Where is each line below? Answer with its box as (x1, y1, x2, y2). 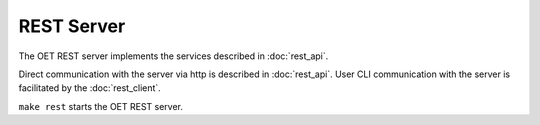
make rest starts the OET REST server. (18, 100, 184, 112)
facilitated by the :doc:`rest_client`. (18, 82, 162, 94)
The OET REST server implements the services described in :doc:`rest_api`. (18, 50, 329, 62)
